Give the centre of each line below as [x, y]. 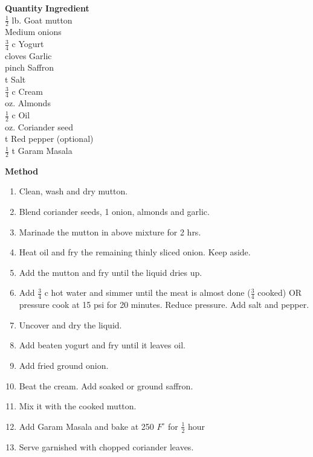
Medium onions [33, 32]
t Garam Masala [42, 151]
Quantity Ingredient [47, 8]
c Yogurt [28, 44]
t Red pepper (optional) [49, 139]
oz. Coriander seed [39, 126]
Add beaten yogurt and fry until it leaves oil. [102, 345]
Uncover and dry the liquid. [70, 324]
